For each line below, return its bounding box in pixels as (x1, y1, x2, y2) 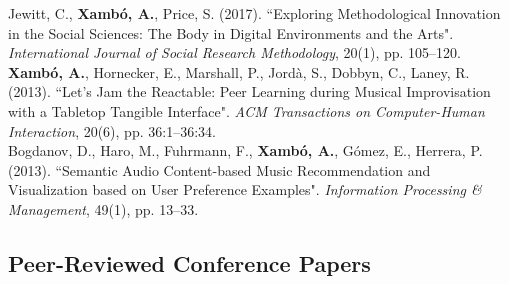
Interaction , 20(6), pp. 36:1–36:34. (8, 120, 216, 141)
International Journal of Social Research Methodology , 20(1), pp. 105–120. (8, 42, 461, 63)
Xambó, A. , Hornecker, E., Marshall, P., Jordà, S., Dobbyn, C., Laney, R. (8, 61, 470, 82)
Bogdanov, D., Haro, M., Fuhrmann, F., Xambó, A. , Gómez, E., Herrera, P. (8, 140, 483, 161)
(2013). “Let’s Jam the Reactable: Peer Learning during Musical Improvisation (8, 81, 491, 102)
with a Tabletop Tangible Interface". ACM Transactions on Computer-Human (8, 100, 485, 121)
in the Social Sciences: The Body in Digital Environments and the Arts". (8, 22, 454, 43)
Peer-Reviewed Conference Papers (8, 247, 371, 278)
